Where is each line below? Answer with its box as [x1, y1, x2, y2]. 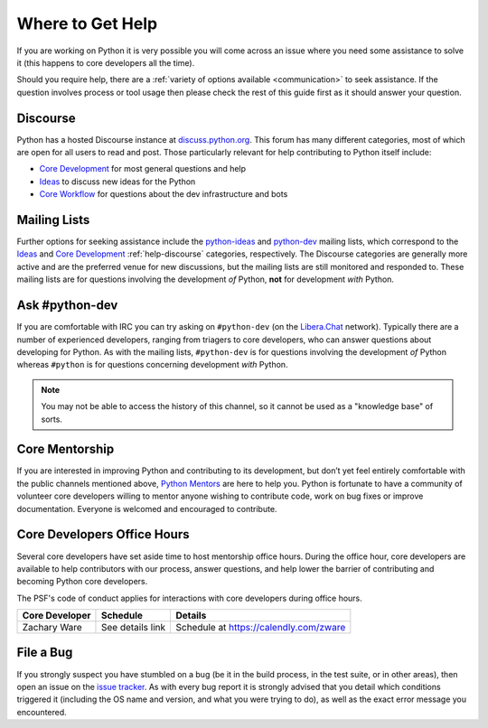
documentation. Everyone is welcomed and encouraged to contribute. [16, 503, 277, 514]
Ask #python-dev [16, 298, 118, 313]
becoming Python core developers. [16, 576, 148, 587]
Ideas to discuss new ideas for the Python [39, 176, 196, 187]
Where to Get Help [16, 14, 158, 33]
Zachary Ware [22, 621, 83, 634]
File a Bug [16, 645, 73, 660]
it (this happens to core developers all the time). [16, 57, 195, 68]
